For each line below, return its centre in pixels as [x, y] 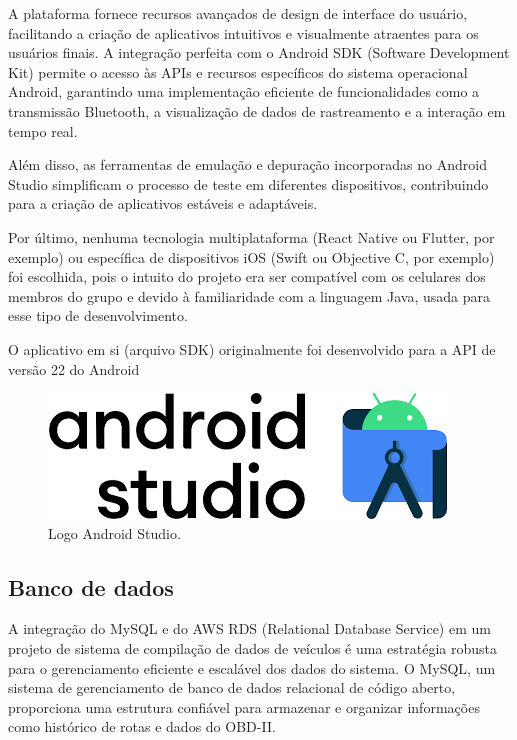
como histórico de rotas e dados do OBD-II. [142, 726]
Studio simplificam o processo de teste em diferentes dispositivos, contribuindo [248, 183]
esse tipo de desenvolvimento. [98, 315]
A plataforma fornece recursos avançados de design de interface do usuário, [238, 13]
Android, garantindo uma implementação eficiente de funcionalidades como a [244, 91]
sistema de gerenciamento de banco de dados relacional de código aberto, [232, 687]
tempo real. [43, 130]
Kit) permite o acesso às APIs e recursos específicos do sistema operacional [238, 71]
